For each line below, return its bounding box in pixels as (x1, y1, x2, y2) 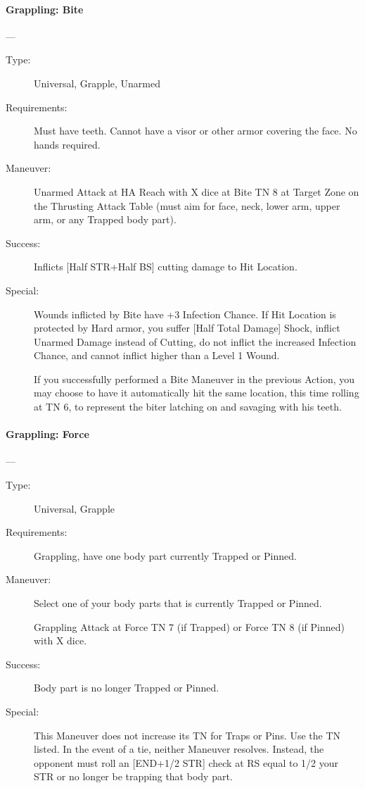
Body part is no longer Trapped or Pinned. (34, 680, 219, 695)
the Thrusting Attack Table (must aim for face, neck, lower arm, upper (34, 198, 340, 213)
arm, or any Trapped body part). (34, 212, 177, 227)
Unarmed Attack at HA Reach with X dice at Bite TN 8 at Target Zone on (34, 184, 359, 199)
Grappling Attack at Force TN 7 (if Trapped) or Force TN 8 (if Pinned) (34, 619, 345, 634)
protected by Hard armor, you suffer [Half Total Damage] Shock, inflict (34, 320, 340, 335)
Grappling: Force (6, 427, 89, 442)
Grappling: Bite (6, 1, 84, 16)
